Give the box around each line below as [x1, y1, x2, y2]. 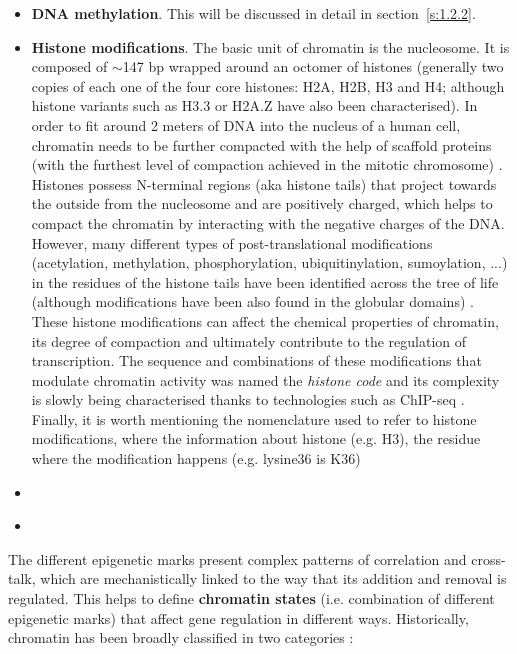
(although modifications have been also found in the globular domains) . [31, 291, 474, 312]
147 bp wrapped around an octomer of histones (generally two [122, 56, 504, 77]
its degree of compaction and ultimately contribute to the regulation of [31, 330, 467, 351]
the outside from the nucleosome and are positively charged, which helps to [31, 193, 493, 214]
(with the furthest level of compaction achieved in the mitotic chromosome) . [31, 154, 503, 175]
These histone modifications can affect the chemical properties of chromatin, [31, 310, 499, 331]
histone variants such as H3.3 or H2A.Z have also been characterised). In [31, 95, 478, 116]
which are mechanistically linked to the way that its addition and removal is [40, 568, 507, 589]
